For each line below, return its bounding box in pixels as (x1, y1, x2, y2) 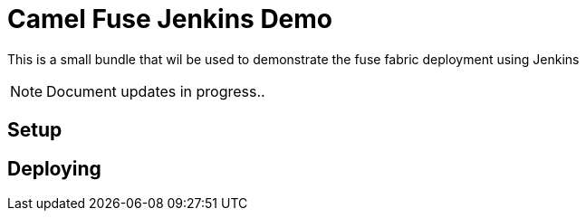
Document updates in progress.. (46, 81, 265, 100)
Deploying (7, 156, 101, 180)
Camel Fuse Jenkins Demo (7, 4, 333, 34)
